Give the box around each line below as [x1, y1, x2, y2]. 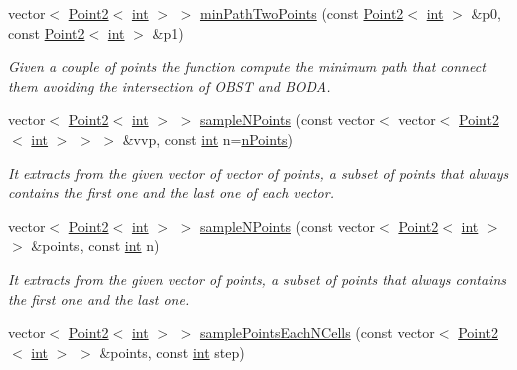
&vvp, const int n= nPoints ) [122, 128, 294, 149]
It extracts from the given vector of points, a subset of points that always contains [8, 268, 506, 289]
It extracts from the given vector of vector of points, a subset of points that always [8, 162, 509, 183]
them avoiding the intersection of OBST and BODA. [8, 75, 331, 96]
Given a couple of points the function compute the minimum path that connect [8, 56, 486, 77]
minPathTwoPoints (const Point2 [199, 3, 404, 23]
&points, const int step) [99, 341, 245, 362]
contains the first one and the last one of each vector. [8, 182, 334, 203]
